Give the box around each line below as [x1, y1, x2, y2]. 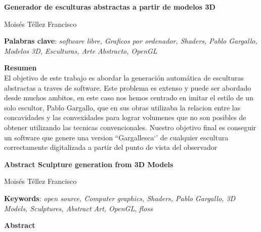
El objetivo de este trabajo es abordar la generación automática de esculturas [4, 72, 244, 83]
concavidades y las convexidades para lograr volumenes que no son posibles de [4, 112, 246, 123]
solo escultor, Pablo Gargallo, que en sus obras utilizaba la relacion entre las [4, 102, 241, 112]
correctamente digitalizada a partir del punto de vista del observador [4, 142, 217, 152]
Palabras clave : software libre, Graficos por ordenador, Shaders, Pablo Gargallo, [4, 35, 257, 46]
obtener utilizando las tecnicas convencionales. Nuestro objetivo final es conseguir [4, 122, 256, 132]
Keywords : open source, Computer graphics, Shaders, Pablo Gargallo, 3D [4, 192, 236, 203]
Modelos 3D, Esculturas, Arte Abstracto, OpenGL [4, 45, 157, 56]
